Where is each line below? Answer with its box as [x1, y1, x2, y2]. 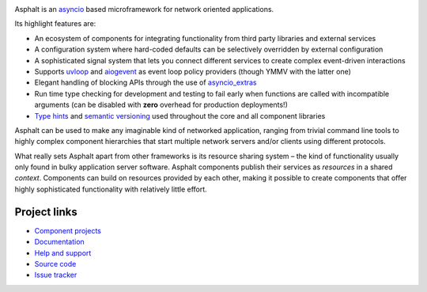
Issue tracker [34, 270, 77, 280]
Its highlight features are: [14, 19, 96, 28]
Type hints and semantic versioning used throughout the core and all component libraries [34, 111, 326, 120]
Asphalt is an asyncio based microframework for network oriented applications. [14, 5, 274, 13]
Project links [14, 205, 78, 218]
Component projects [34, 226, 102, 235]
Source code [34, 259, 77, 268]
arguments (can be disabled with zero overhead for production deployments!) [34, 100, 288, 110]
